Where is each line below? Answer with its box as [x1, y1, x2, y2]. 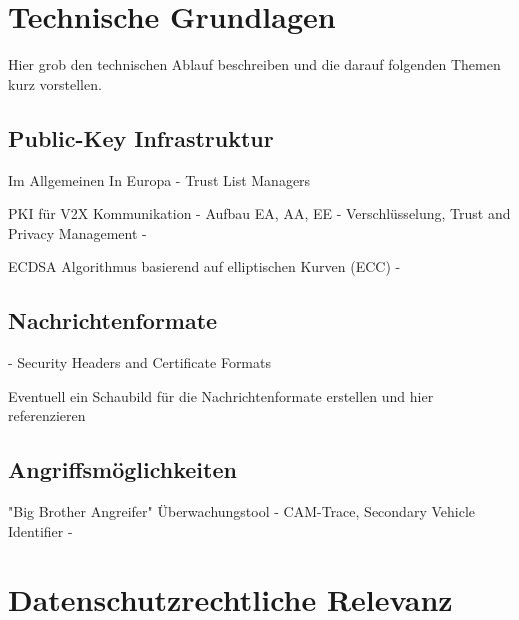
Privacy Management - [8, 222, 147, 243]
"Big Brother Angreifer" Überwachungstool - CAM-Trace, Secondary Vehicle [8, 501, 475, 522]
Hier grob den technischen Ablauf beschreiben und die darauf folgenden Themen [8, 54, 501, 75]
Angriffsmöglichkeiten [8, 454, 237, 485]
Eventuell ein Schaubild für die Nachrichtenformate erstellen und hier [8, 385, 434, 406]
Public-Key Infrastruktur [8, 122, 274, 153]
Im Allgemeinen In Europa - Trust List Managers [8, 169, 311, 190]
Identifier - [8, 520, 73, 541]
